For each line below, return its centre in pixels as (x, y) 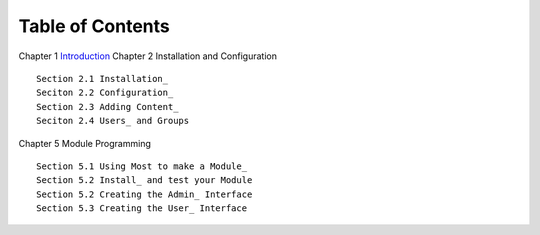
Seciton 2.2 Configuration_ (105, 93)
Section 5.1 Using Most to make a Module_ (142, 166)
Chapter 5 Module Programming (85, 143)
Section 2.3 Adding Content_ (107, 106)
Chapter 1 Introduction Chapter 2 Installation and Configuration (147, 56)
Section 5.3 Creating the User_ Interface (142, 208)
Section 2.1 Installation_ (102, 78)
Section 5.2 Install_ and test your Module (144, 180)
